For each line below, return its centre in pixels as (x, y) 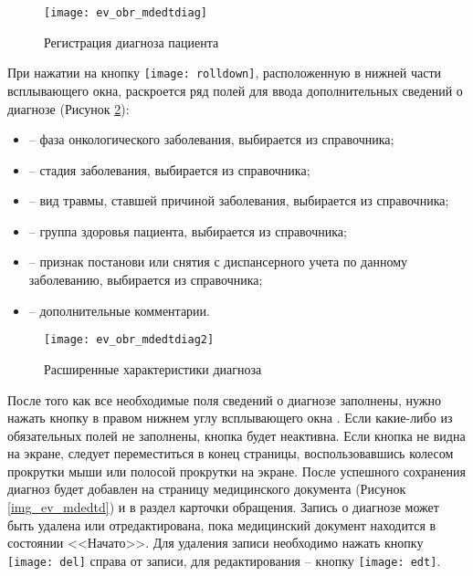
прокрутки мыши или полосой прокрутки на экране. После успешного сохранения (236, 471)
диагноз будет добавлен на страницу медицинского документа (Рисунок (207, 489)
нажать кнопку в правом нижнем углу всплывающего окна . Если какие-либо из (230, 418)
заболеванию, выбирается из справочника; (146, 280)
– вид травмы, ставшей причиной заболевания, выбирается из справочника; (239, 200)
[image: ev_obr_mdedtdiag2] (129, 340)
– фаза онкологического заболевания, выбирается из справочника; (211, 139)
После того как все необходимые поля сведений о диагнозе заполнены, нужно (224, 399)
